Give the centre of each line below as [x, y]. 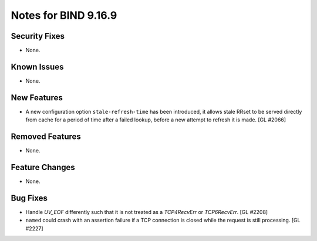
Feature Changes [43, 167]
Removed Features [46, 137]
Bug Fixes [29, 198]
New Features [37, 98]
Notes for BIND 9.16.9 [64, 15]
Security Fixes [38, 36]
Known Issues [37, 67]
